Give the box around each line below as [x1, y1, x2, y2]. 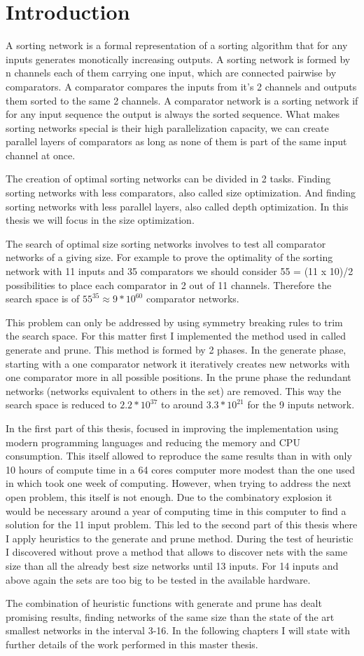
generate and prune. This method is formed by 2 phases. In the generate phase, [6, 342, 346, 356]
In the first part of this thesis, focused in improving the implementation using [6, 420, 339, 435]
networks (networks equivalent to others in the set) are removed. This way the [6, 383, 342, 398]
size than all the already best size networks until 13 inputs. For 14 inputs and [6, 558, 339, 573]
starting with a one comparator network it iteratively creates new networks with [6, 356, 350, 370]
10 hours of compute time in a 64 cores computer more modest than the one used [6, 462, 355, 476]
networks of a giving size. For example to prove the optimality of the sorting [6, 250, 333, 265]
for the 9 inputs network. [247, 397, 355, 412]
